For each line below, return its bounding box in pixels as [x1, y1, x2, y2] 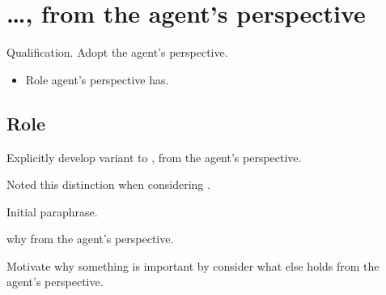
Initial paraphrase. [6, 203, 98, 220]
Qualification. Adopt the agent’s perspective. [6, 44, 228, 61]
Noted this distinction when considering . [6, 176, 210, 193]
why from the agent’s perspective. [6, 230, 174, 247]
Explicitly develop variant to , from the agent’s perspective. [6, 148, 302, 165]
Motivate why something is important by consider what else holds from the [6, 257, 380, 274]
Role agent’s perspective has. [25, 71, 169, 88]
